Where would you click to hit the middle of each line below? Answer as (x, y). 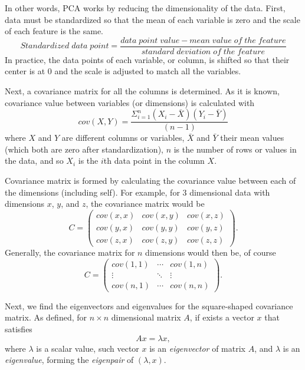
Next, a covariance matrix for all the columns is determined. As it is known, (142, 91)
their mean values (252, 138)
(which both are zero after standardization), (84, 149)
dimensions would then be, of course (211, 252)
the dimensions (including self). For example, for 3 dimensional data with (137, 192)
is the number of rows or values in (235, 149)
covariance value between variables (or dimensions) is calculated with (130, 102)
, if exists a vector (222, 317)
